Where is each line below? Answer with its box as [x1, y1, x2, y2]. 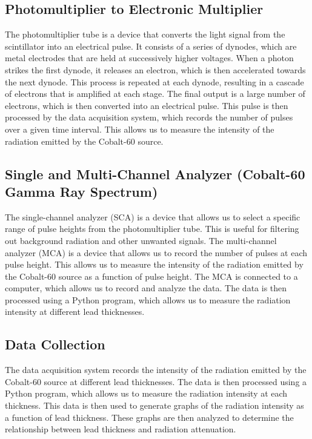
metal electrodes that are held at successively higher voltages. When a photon [5, 51, 294, 64]
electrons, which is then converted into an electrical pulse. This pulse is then [5, 99, 288, 111]
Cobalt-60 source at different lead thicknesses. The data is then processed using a [5, 375, 307, 388]
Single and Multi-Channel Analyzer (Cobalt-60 [5, 164, 305, 183]
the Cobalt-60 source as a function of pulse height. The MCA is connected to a [5, 269, 298, 282]
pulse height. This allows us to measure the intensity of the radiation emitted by [5, 258, 304, 271]
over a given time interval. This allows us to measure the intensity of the [5, 122, 274, 135]
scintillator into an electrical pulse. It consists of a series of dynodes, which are [5, 39, 297, 52]
